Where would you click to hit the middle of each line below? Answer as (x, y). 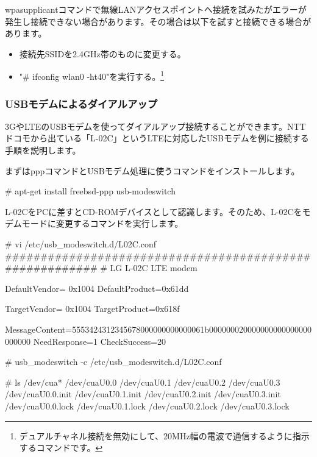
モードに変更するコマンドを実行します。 (102, 223)
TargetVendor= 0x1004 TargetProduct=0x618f (92, 309)
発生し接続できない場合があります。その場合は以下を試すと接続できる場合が (158, 21)
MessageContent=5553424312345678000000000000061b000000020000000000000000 (158, 329)
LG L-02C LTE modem (154, 268)
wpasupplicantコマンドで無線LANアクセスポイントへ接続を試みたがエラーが (156, 9)
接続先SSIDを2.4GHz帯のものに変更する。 (102, 53)
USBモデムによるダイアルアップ (81, 103)
